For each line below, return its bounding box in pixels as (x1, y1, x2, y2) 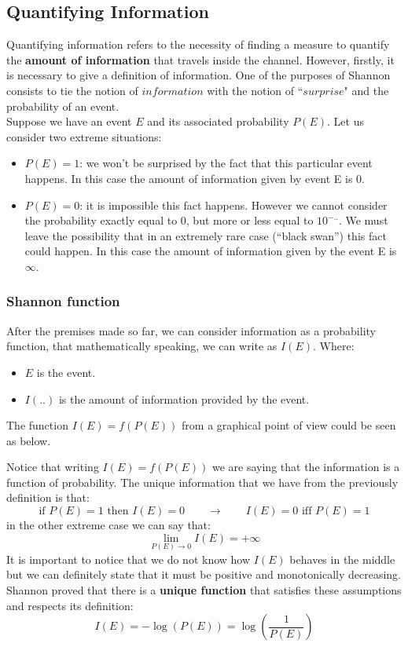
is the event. (36, 364, 96, 380)
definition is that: (6, 489, 90, 506)
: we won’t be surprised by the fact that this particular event (79, 155, 373, 171)
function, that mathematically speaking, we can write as (6, 338, 278, 354)
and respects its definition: (6, 597, 134, 613)
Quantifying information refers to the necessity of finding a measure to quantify (6, 36, 390, 53)
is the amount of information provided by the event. (58, 390, 310, 407)
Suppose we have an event (6, 113, 132, 130)
